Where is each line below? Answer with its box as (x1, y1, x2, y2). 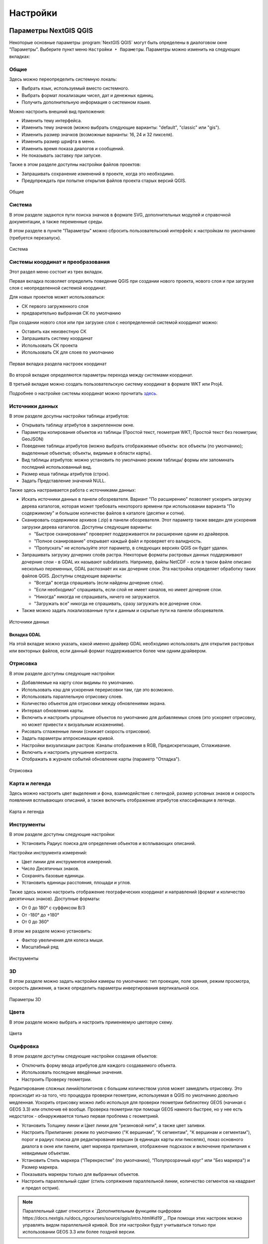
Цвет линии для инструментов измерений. (21, 859, 112, 865)
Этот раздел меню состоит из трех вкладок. (9, 269, 103, 275)
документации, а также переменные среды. (9, 218, 104, 224)
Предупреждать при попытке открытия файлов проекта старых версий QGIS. (21, 178, 187, 184)
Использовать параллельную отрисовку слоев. (21, 693, 123, 699)
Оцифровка (9, 1042, 39, 1049)
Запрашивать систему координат (21, 335, 93, 341)
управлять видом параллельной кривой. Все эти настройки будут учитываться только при (22, 1222, 216, 1228)
